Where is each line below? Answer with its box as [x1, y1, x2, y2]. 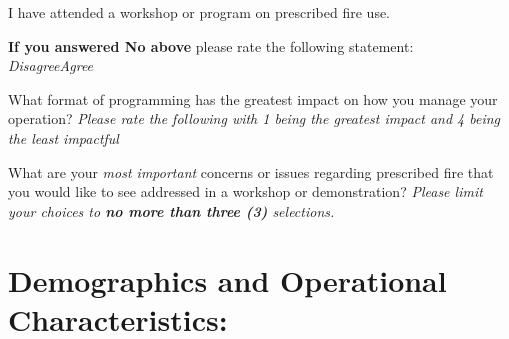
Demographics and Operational [8, 259, 447, 300]
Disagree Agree [8, 55, 94, 76]
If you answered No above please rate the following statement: [8, 35, 414, 56]
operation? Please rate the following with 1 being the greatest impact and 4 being [8, 108, 501, 129]
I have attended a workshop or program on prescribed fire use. [8, 2, 391, 22]
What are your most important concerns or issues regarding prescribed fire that [8, 161, 494, 182]
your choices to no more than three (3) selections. [8, 200, 335, 221]
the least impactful [8, 127, 119, 148]
